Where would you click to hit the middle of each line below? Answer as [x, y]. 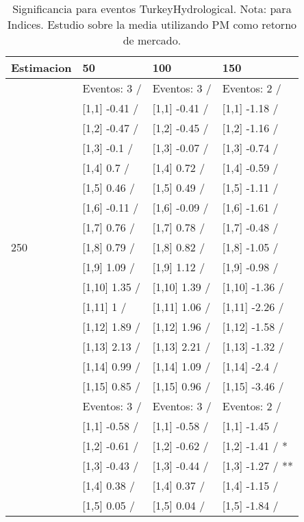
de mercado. [152, 40]
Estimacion [41, 67]
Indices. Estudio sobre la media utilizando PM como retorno [152, 24]
